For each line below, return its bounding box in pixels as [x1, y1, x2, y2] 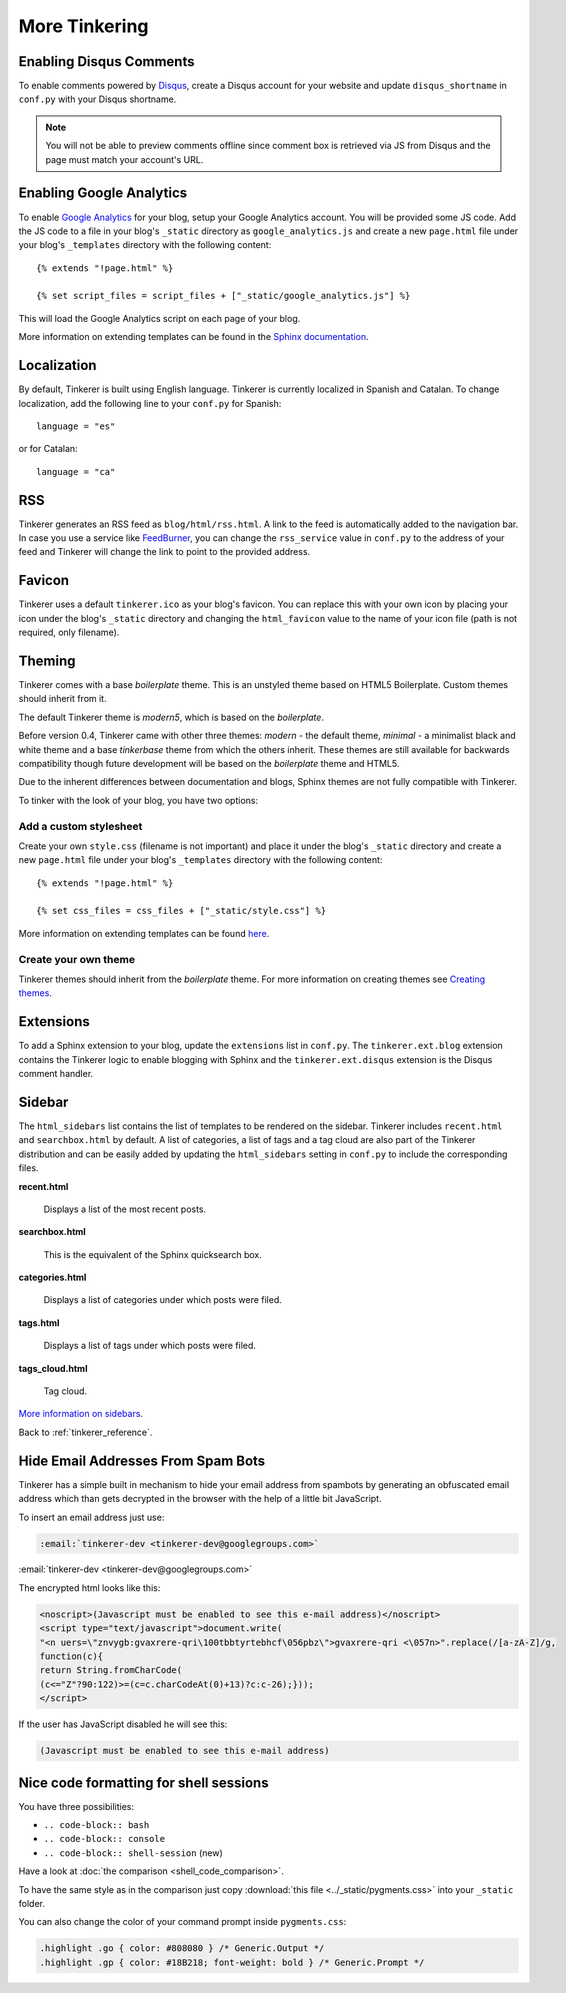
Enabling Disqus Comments [18, 53, 195, 70]
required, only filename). [18, 626, 120, 639]
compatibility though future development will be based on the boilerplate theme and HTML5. [18, 757, 400, 769]
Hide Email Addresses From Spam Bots [18, 1452, 266, 1469]
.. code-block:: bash [43, 1820, 150, 1831]
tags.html [18, 1316, 60, 1329]
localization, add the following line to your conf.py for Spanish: [18, 397, 282, 409]
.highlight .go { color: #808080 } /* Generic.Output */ [39, 1943, 325, 1954]
